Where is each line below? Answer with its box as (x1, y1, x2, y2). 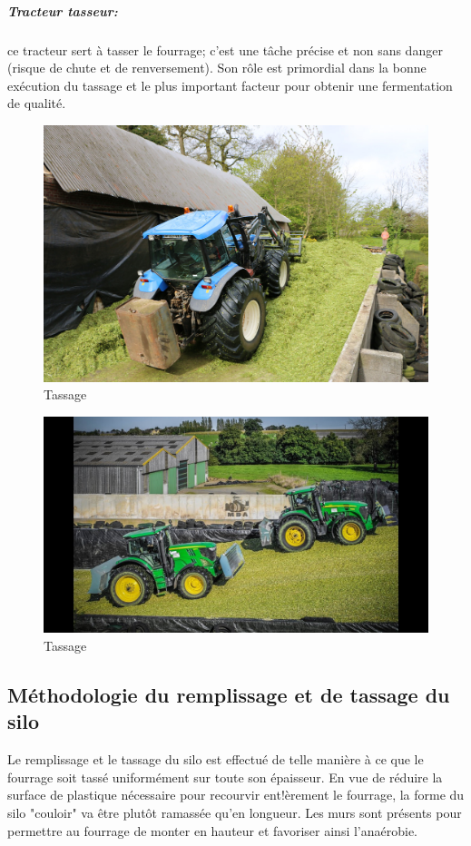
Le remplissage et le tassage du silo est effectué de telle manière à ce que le (7, 750, 424, 769)
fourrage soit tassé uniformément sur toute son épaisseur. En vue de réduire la (7, 767, 443, 786)
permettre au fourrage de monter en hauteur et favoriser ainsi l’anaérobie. (7, 821, 418, 840)
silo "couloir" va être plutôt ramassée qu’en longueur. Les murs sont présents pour (7, 802, 462, 821)
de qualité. (7, 93, 66, 113)
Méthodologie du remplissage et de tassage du (7, 681, 450, 708)
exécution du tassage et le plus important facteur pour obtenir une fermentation (7, 75, 453, 94)
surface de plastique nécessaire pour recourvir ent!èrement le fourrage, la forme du (7, 785, 465, 804)
